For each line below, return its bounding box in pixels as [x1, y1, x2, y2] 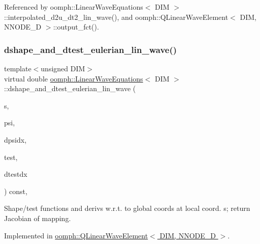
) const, [4, 185, 27, 196]
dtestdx [4, 169, 27, 179]
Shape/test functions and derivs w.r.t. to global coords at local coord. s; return [4, 203, 250, 213]
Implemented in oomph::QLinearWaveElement [4, 230, 148, 240]
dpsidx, [4, 134, 27, 145]
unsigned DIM [41, 63, 85, 73]
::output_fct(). [53, 21, 99, 32]
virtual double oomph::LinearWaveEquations [4, 73, 143, 84]
